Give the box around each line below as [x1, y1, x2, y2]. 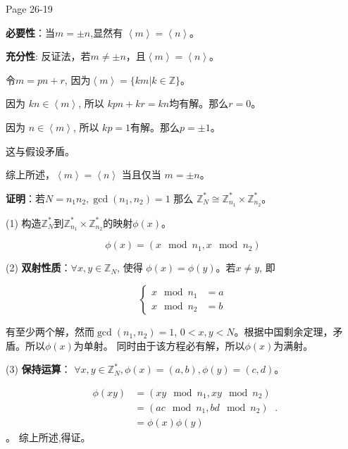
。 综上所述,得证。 [6, 429, 91, 444]
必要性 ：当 [6, 25, 55, 39]
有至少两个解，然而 [6, 324, 94, 339]
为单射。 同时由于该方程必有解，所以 [73, 338, 245, 352]
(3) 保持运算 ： [6, 362, 71, 376]
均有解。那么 [169, 96, 229, 111]
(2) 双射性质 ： [6, 260, 71, 275]
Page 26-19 [6, 1, 53, 16]
